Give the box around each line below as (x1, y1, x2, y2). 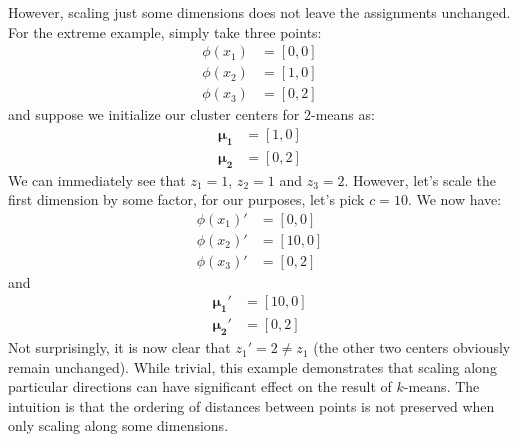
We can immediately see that (8, 169, 186, 190)
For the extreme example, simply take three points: (8, 21, 322, 42)
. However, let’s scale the (344, 169, 496, 190)
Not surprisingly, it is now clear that (8, 337, 231, 358)
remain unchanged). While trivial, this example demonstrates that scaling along (8, 356, 497, 377)
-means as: (311, 104, 375, 125)
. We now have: (407, 189, 502, 210)
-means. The (403, 376, 480, 397)
